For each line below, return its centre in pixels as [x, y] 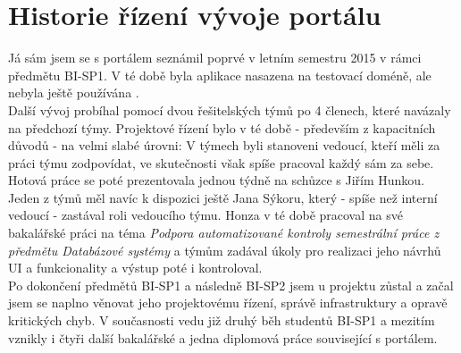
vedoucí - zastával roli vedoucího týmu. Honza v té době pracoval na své [205, 215]
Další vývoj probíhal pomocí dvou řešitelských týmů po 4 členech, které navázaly [230, 109]
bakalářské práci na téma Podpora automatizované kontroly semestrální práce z [224, 233]
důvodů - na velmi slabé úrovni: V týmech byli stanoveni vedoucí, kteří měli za [224, 145]
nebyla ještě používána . [74, 92]
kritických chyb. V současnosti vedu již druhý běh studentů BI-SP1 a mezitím [222, 320]
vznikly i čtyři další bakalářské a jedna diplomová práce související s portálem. [223, 337]
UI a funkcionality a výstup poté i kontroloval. [135, 268]
